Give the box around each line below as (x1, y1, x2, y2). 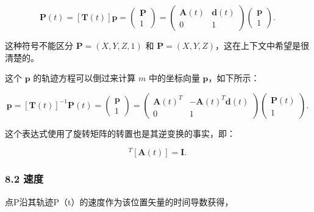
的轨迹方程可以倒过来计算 (33, 71, 136, 84)
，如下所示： (208, 71, 260, 84)
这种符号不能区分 (5, 39, 73, 51)
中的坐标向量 (148, 71, 200, 84)
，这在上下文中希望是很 (215, 39, 310, 51)
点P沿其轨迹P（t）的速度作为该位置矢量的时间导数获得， (5, 195, 234, 208)
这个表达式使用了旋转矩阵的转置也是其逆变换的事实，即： (5, 126, 235, 139)
